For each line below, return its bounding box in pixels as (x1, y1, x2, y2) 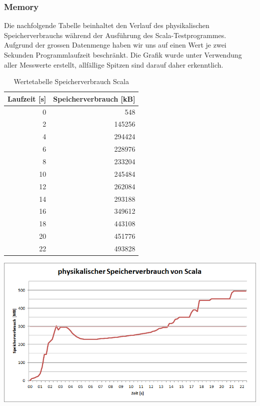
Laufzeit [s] (7, 93, 46, 104)
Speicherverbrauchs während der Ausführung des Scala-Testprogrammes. (4, 30, 226, 40)
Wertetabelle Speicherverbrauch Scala (13, 76, 129, 87)
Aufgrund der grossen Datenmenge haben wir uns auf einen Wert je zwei (4, 40, 226, 50)
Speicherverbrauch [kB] (53, 93, 135, 104)
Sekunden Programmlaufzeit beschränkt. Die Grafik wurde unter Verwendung (4, 50, 242, 60)
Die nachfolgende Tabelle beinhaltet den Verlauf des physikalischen (4, 20, 209, 31)
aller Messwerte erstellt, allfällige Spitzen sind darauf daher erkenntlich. (4, 59, 223, 70)
